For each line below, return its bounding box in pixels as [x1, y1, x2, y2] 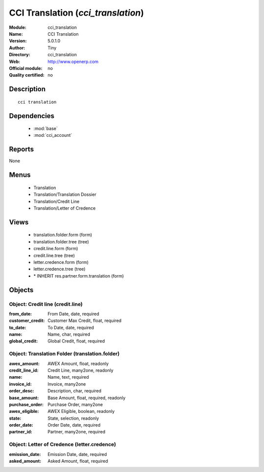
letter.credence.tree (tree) [33, 266, 86, 272]
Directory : [9, 52, 30, 58]
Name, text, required [47, 374, 89, 380]
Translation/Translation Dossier [33, 192, 96, 197]
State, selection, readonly [47, 415, 99, 421]
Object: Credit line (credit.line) [9, 300, 83, 307]
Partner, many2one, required [47, 429, 106, 435]
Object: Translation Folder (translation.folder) [9, 350, 120, 357]
